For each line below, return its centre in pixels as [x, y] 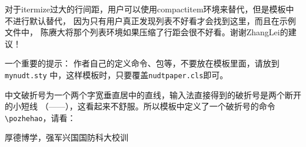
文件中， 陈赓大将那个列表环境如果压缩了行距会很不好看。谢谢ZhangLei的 [147, 32]
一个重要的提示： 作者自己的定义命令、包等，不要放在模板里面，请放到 [142, 63]
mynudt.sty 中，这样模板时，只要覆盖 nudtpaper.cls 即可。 [117, 74]
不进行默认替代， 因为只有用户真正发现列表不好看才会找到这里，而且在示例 [150, 20]
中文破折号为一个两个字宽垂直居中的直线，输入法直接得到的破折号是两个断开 [153, 94]
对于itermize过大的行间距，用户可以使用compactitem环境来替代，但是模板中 [149, 9]
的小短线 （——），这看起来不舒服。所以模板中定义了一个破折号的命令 [140, 106]
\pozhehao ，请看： [40, 117]
